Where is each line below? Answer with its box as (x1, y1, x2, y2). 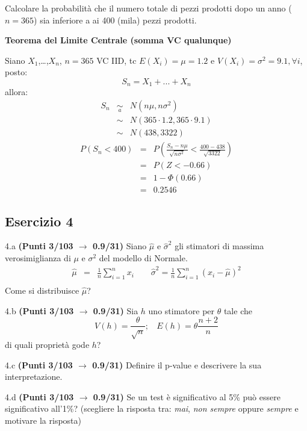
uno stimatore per (148, 304, 215, 317)
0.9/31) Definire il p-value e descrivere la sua (92, 358, 262, 371)
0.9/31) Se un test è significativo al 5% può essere (93, 390, 281, 403)
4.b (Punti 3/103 (5, 304, 74, 317)
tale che (223, 304, 252, 317)
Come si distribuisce (5, 284, 79, 296)
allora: (5, 85, 28, 98)
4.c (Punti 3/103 (5, 358, 73, 371)
